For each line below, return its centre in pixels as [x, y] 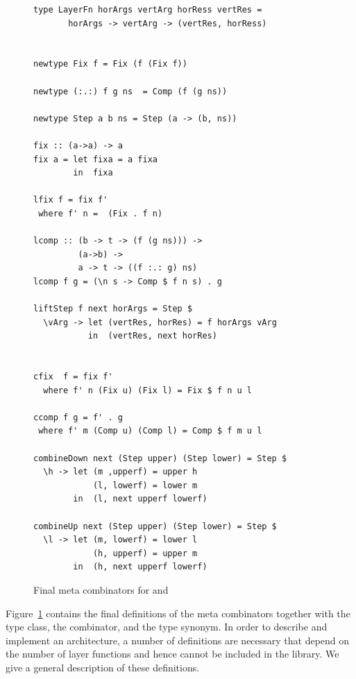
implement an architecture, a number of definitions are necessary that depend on [178, 640]
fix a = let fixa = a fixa [95, 159]
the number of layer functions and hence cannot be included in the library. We [172, 654]
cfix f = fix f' [73, 377]
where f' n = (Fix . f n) [101, 213]
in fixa [93, 173]
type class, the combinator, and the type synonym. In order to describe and [167, 627]
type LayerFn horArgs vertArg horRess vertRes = [148, 10]
